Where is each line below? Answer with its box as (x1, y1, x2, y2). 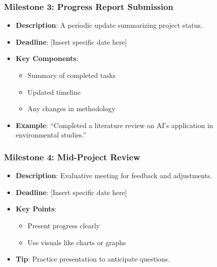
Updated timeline (27, 86, 81, 97)
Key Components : (15, 53, 78, 64)
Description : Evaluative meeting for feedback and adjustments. (15, 170, 213, 181)
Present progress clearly (27, 220, 100, 230)
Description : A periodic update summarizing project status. (15, 20, 203, 30)
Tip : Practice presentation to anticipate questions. (15, 254, 170, 264)
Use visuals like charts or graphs (27, 237, 126, 247)
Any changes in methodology (27, 103, 116, 114)
